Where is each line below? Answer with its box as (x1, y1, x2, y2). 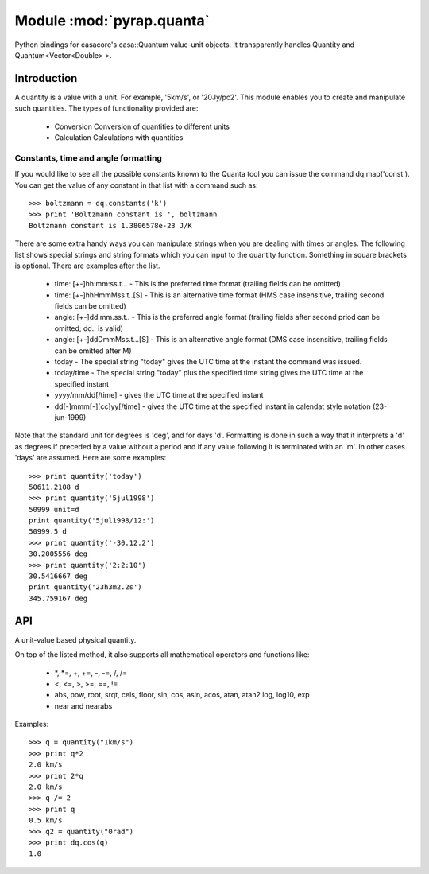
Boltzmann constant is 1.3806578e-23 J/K (29, 221, 192, 230)
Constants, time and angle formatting (14, 152, 163, 163)
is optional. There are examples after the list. (14, 261, 160, 270)
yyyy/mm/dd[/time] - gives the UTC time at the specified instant (54, 390, 264, 400)
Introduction (14, 72, 78, 85)
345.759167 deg (29, 593, 88, 603)
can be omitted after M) (54, 346, 132, 355)
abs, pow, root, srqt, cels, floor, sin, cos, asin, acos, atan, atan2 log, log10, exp (54, 690, 310, 700)
